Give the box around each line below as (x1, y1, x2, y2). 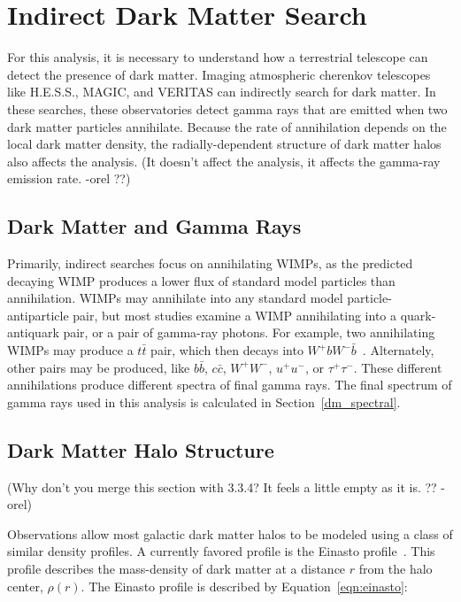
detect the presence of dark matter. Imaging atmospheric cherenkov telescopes (7, 65, 431, 83)
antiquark (7, 323, 59, 342)
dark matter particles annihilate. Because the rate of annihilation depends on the (7, 117, 447, 135)
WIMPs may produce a (7, 341, 134, 359)
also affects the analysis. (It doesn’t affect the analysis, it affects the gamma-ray (7, 151, 441, 170)
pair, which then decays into (150, 341, 303, 359)
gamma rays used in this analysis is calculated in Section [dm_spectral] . (7, 392, 401, 411)
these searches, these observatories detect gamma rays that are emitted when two (7, 99, 448, 118)
